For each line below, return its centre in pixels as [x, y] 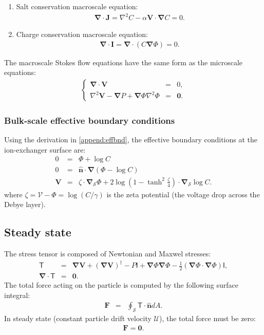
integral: [17, 295]
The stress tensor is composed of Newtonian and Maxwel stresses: [108, 254]
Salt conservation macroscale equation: [77, 6]
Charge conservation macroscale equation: [82, 34]
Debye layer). [25, 204]
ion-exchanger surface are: [45, 149]
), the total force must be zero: [208, 318]
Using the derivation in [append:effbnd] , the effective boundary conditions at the [131, 139]
